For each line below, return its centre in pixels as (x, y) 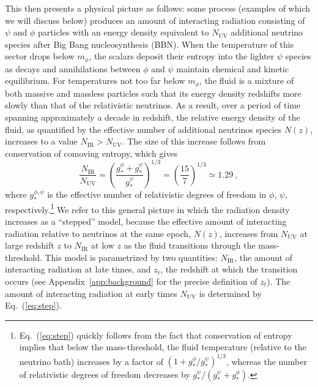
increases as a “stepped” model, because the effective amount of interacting (146, 221)
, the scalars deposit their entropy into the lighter (182, 56)
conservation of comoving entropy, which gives (91, 153)
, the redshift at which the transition (229, 269)
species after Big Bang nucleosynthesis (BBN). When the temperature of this (150, 44)
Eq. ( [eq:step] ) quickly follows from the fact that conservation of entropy (156, 335)
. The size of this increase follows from (194, 141)
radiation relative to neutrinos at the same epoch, (98, 233)
